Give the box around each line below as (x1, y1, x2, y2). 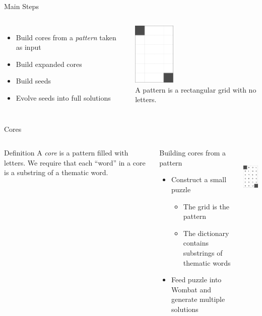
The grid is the (183, 201, 229, 211)
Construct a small (171, 174, 227, 185)
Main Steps (4, 1, 39, 11)
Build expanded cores (16, 58, 82, 69)
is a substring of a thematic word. (4, 167, 108, 178)
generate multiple (171, 294, 225, 304)
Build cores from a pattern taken (16, 32, 116, 42)
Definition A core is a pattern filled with (4, 147, 128, 158)
